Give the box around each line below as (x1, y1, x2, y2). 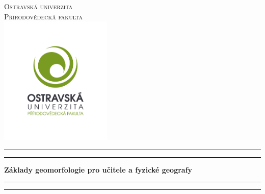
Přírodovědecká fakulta (4, 11, 83, 21)
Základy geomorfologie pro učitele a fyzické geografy (4, 164, 193, 175)
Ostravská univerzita (4, 1, 73, 11)
